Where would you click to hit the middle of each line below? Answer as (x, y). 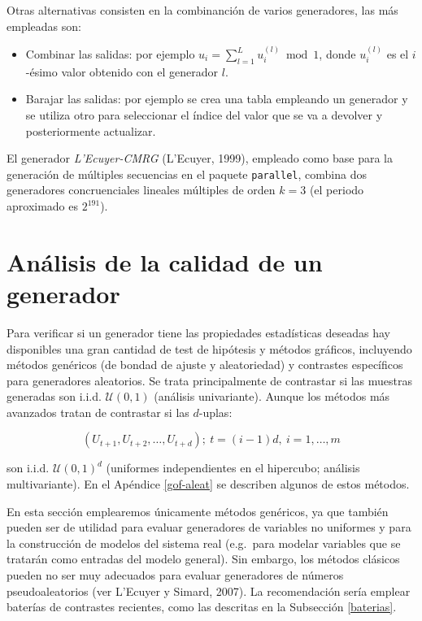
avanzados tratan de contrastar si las (98, 412)
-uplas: (215, 412)
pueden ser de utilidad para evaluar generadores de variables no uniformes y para (209, 527)
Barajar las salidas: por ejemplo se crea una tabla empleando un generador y (217, 99)
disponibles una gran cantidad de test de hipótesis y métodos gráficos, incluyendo (209, 348)
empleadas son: (44, 26)
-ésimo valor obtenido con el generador (122, 71)
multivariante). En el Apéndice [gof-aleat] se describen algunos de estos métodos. (208, 484)
